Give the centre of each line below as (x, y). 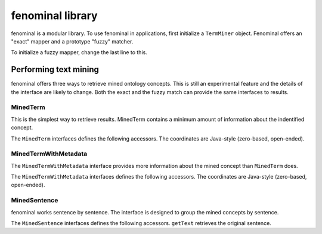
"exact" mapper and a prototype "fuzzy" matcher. (72, 41)
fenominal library (54, 15)
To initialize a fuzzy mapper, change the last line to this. (79, 52)
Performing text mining (55, 69)
